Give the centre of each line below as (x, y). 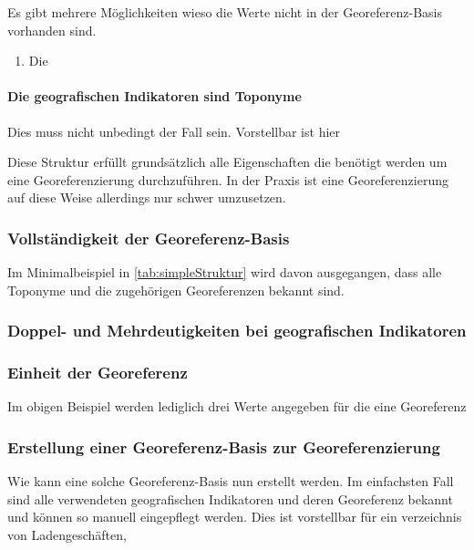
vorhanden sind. (52, 30)
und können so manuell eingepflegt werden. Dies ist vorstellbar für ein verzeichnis (235, 517)
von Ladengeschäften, (67, 535)
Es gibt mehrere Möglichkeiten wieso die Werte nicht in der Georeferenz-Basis (225, 12)
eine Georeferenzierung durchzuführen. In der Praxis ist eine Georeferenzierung (228, 179)
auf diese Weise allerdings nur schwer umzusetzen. (147, 197)
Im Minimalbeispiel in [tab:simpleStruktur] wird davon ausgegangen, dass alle (225, 272)
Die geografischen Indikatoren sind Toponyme (155, 96)
